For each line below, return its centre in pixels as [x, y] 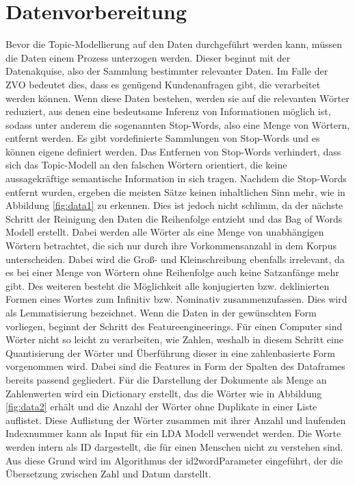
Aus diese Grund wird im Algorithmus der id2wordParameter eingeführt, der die [174, 460]
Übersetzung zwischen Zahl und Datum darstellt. [108, 474]
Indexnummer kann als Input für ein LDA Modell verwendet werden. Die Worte [173, 433]
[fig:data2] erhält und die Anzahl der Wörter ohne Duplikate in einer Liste [161, 407]
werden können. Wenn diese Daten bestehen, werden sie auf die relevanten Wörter [177, 98]
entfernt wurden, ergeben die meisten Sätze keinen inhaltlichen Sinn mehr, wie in [175, 191]
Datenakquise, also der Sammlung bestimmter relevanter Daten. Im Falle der [167, 71]
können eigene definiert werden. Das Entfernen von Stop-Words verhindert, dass [173, 151]
